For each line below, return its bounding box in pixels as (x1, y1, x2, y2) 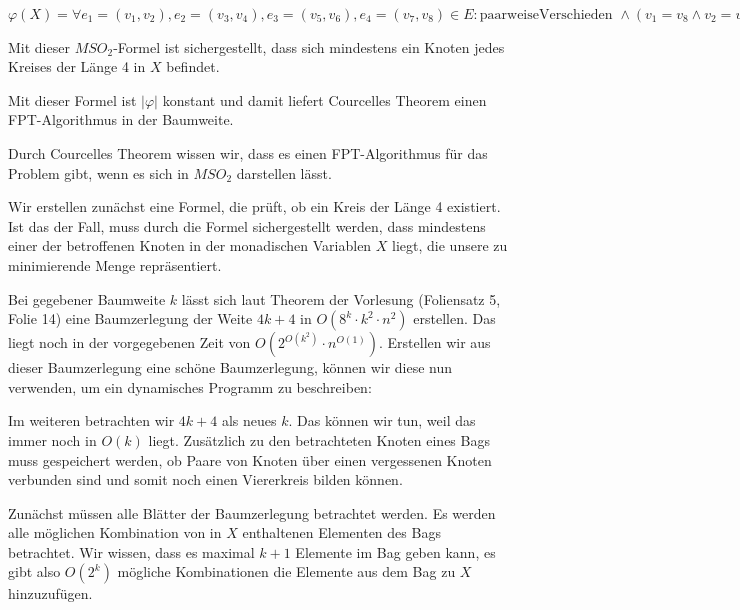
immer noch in (8, 429, 97, 450)
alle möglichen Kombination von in (8, 522, 222, 543)
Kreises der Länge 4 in (8, 56, 146, 77)
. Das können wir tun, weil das (288, 410, 476, 431)
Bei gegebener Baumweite (8, 288, 166, 309)
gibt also (8, 561, 61, 582)
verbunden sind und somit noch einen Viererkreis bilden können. (8, 469, 403, 490)
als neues (221, 410, 277, 431)
